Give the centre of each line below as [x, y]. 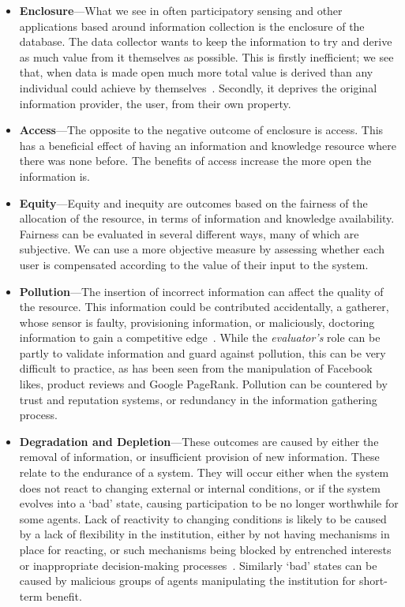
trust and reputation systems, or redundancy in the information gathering [198, 399]
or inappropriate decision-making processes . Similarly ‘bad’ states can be [198, 565]
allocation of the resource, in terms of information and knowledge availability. [207, 218]
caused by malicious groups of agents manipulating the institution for [187, 581]
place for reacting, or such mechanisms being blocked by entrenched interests [205, 549]
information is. [54, 176]
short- [373, 581]
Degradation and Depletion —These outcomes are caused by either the [199, 441]
